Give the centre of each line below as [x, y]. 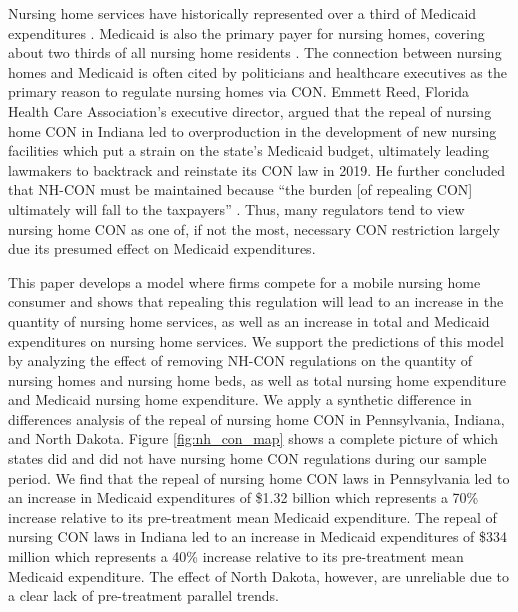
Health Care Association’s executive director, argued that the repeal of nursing [250, 110]
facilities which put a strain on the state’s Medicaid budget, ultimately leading [249, 150]
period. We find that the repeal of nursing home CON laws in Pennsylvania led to [259, 477]
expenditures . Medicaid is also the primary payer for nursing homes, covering [246, 32]
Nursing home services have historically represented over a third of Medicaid [242, 13]
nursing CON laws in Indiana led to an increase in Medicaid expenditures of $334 [257, 536]
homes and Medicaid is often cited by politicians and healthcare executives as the [257, 71]
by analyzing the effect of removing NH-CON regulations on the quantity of [240, 360]
